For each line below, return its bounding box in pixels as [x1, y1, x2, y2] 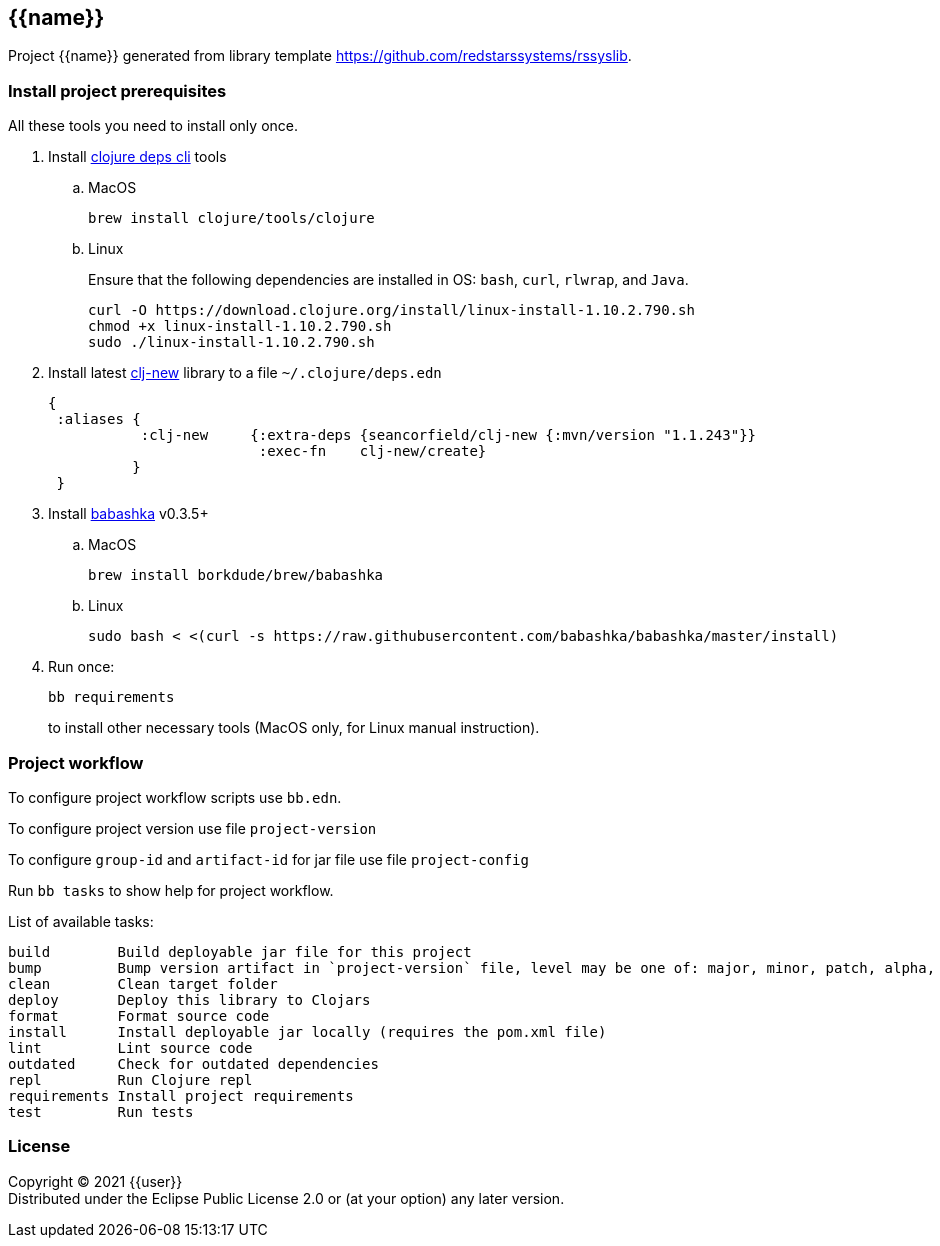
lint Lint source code [8, 1039, 253, 1056]
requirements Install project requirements [8, 1087, 354, 1104]
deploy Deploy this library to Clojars [8, 991, 371, 1008]
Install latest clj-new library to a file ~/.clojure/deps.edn [48, 364, 442, 382]
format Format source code [8, 1007, 270, 1024]
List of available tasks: [8, 912, 154, 930]
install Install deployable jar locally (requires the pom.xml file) [8, 1023, 607, 1040]
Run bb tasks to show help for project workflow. [8, 881, 334, 899]
